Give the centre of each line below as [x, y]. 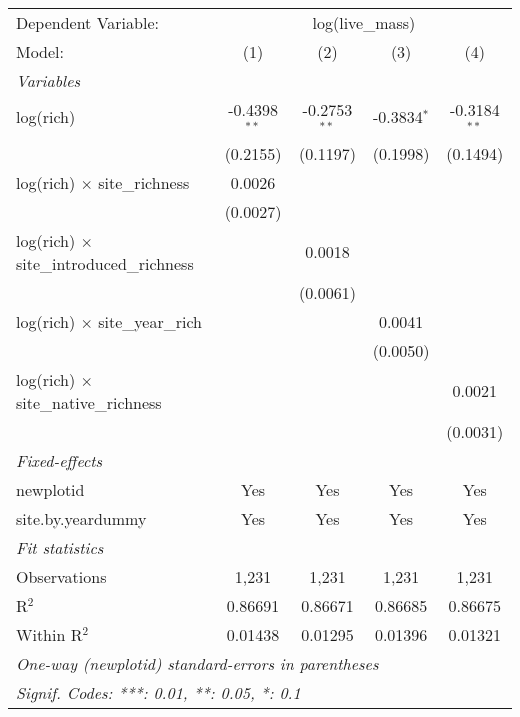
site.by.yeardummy [81, 518]
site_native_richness [89, 402]
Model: [40, 51]
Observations [61, 576]
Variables [48, 80]
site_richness [144, 182]
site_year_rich [150, 321]
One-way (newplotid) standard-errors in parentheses [197, 663]
